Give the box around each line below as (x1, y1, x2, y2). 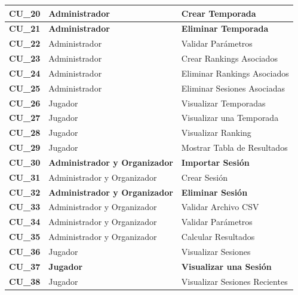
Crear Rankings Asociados (181, 52, 278, 65)
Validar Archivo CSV (181, 200, 259, 213)
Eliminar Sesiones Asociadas (181, 81, 285, 94)
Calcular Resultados (181, 230, 255, 243)
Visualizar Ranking (181, 126, 251, 139)
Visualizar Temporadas (181, 96, 266, 109)
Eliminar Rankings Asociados (181, 66, 289, 79)
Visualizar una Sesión (181, 260, 272, 272)
